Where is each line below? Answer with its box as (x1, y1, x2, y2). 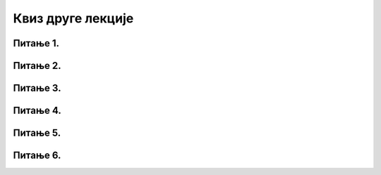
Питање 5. (13, 127, 61, 139)
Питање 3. (13, 82, 61, 94)
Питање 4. (13, 105, 61, 117)
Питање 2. (13, 60, 61, 72)
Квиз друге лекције (13, 11, 134, 26)
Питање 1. (13, 37, 60, 49)
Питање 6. (13, 150, 61, 162)
